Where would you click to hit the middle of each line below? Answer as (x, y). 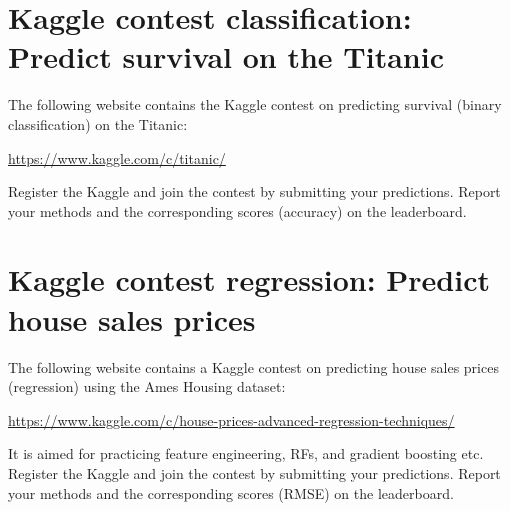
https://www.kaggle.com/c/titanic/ (117, 157)
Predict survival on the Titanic (226, 56)
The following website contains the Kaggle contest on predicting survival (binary (255, 104)
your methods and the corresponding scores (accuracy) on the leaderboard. (237, 210)
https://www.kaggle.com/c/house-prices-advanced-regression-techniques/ (231, 419)
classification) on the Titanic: (98, 123)
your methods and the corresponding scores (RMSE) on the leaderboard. (231, 492)
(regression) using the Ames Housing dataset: (147, 386)
